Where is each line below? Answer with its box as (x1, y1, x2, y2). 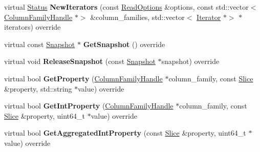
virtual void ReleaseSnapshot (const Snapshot (4, 56, 156, 67)
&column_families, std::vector (90, 11, 185, 22)
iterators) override (4, 21, 61, 32)
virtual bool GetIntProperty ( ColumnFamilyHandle (4, 100, 174, 111)
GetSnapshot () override (83, 38, 165, 49)
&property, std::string (4, 83, 72, 94)
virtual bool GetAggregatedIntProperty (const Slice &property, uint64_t (4, 127, 246, 138)
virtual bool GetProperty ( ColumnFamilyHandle (4, 73, 163, 83)
